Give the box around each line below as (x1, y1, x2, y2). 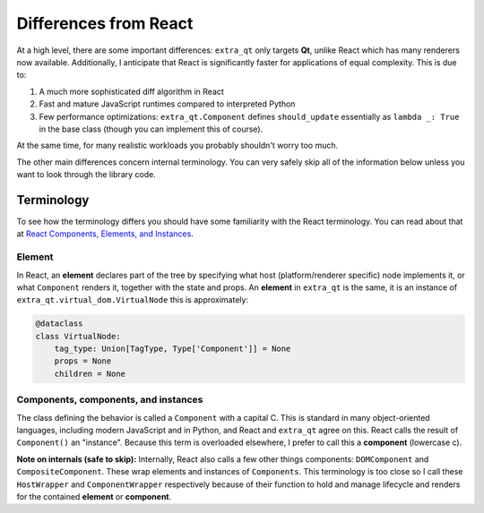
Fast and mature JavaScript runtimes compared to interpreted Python (39, 98, 296, 109)
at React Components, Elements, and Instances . (16, 228, 194, 239)
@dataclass (35, 319, 83, 329)
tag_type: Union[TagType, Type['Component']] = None (54, 344, 291, 354)
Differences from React (16, 13, 194, 33)
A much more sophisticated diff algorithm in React (39, 86, 224, 97)
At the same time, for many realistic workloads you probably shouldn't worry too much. (16, 140, 339, 151)
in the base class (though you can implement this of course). (39, 124, 264, 134)
